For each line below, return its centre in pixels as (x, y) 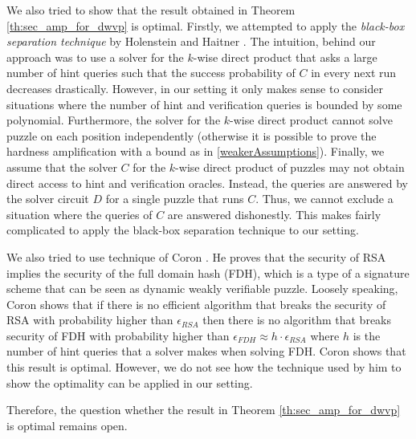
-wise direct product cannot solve (311, 120)
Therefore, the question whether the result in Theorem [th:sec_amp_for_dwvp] (204, 410)
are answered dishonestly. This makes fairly (274, 214)
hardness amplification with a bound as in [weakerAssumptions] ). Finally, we (196, 151)
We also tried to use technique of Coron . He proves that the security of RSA (196, 256)
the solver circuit (48, 199)
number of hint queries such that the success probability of (151, 73)
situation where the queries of (80, 214)
